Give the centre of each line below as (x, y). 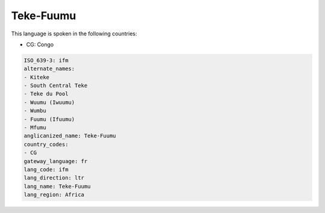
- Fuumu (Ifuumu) (49, 119)
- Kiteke (37, 77)
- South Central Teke (56, 86)
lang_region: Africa (54, 195)
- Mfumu (35, 128)
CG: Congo (40, 44)
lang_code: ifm (46, 169)
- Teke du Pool (46, 94)
